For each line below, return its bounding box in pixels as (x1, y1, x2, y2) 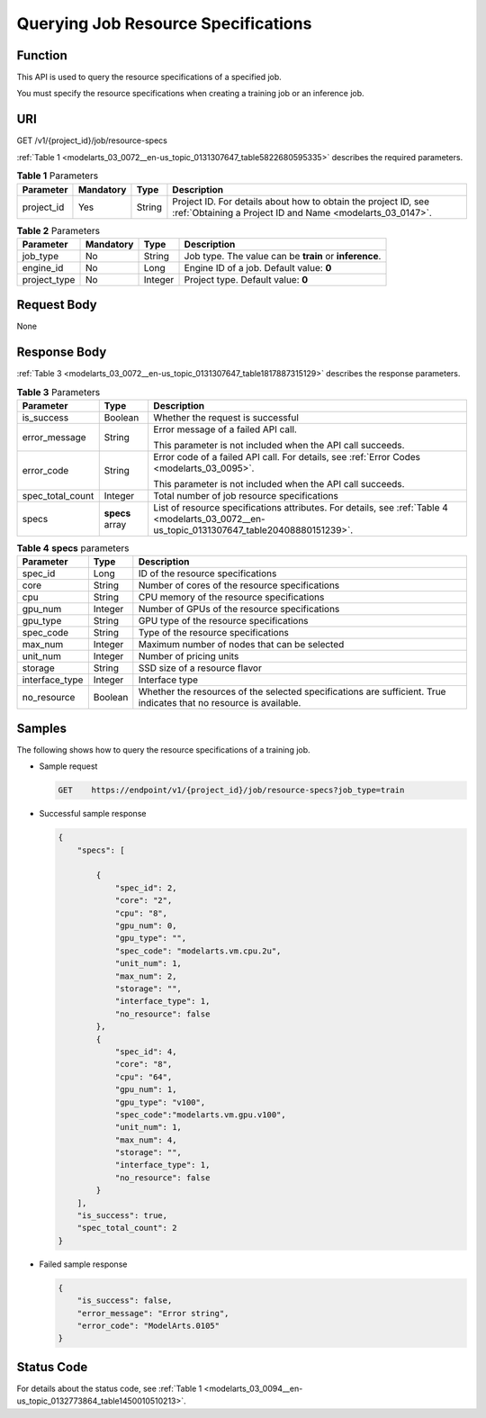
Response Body (16, 345, 107, 360)
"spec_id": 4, (114, 1046, 177, 1057)
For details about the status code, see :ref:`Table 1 (16, 1383, 202, 1394)
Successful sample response (39, 808, 147, 819)
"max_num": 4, (114, 1134, 177, 1145)
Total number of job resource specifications (153, 490, 339, 502)
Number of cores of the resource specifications (138, 579, 340, 592)
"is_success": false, (76, 1296, 173, 1305)
